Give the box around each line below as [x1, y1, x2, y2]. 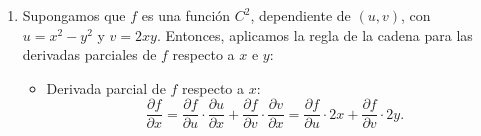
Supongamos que [22, 5, 126, 25]
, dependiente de [250, 5, 351, 25]
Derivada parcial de [46, 77, 166, 98]
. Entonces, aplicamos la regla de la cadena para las [156, 24, 473, 45]
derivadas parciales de [22, 44, 157, 65]
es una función [141, 5, 231, 25]
